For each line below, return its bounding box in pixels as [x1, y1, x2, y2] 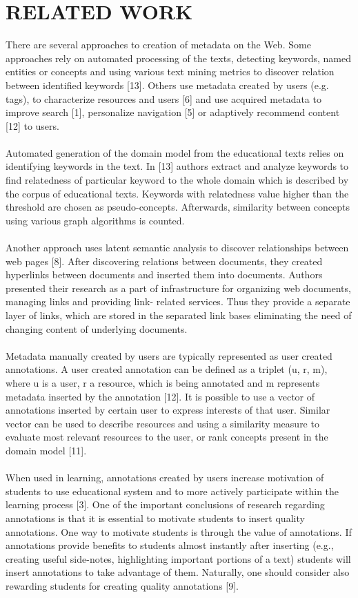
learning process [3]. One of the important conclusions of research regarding [6, 497, 325, 512]
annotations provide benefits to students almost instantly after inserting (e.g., [6, 538, 334, 552]
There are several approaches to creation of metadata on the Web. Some [6, 37, 311, 52]
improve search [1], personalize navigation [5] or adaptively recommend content [6, 105, 340, 119]
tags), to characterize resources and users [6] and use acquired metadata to [6, 91, 321, 106]
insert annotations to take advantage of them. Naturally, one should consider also [6, 565, 350, 579]
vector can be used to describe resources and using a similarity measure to [6, 416, 319, 430]
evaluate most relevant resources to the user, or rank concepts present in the [6, 430, 328, 444]
